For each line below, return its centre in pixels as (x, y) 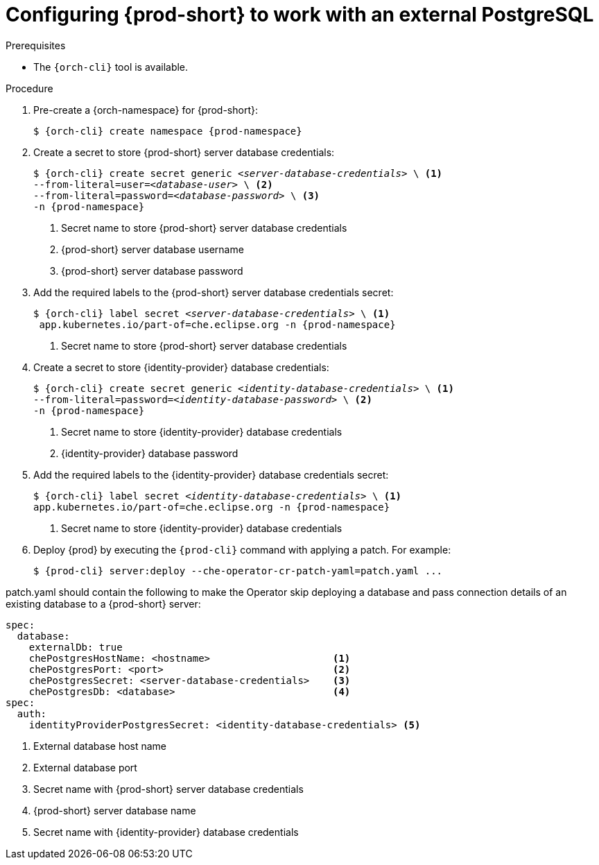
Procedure (29, 88)
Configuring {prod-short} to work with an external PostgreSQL (300, 15)
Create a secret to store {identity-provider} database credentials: (181, 367)
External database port (85, 767)
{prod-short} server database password (152, 271)
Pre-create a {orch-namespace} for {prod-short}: (146, 110)
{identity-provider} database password (150, 453)
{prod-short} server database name (115, 810)
